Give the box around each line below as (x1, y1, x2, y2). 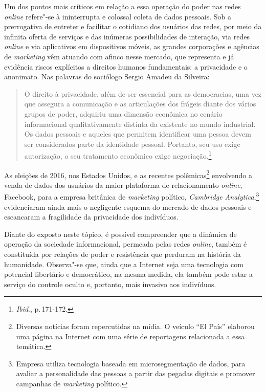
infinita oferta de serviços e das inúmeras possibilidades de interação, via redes (4, 31, 250, 41)
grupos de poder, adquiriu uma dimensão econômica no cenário (24, 108, 223, 119)
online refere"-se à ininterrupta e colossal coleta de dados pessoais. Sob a (4, 11, 232, 21)
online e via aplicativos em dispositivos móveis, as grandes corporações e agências (4, 41, 259, 52)
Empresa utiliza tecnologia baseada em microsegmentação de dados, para (16, 358, 246, 368)
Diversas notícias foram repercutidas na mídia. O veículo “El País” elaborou (16, 321, 255, 331)
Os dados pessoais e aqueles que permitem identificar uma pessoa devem (24, 128, 251, 139)
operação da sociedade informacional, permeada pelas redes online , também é (4, 238, 247, 249)
